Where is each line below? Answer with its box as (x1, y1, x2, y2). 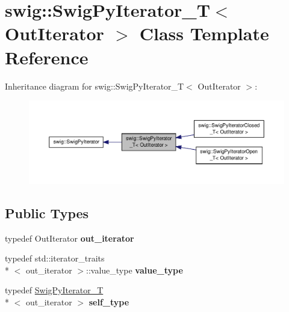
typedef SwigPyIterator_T (5, 284, 104, 296)
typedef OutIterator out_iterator (5, 231, 134, 244)
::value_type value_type (86, 263, 183, 276)
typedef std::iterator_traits (5, 252, 105, 265)
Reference (5, 44, 89, 69)
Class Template (139, 21, 269, 46)
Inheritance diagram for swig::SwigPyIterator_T (5, 79, 184, 92)
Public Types (5, 203, 89, 222)
